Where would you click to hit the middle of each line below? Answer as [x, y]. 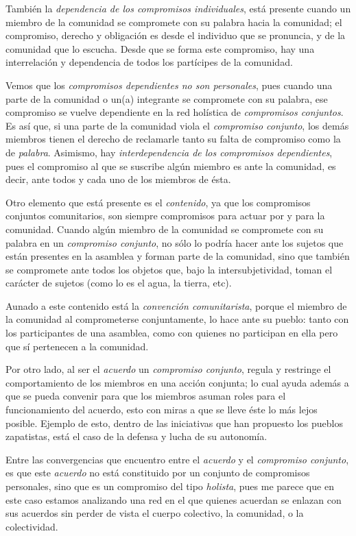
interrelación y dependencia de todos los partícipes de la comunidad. [149, 62]
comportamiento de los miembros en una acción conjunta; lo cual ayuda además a [177, 382]
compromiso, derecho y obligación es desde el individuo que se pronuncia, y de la [176, 35]
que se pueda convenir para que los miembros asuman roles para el [146, 396]
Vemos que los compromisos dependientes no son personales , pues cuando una [169, 85]
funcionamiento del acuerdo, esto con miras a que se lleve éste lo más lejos [162, 410]
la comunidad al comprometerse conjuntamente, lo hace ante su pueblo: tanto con [177, 319]
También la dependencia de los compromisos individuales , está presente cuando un [178, 8]
